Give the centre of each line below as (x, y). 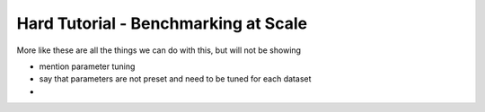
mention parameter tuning (87, 66)
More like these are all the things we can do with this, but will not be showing (159, 50)
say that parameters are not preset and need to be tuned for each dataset (175, 79)
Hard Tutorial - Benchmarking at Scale (162, 23)
